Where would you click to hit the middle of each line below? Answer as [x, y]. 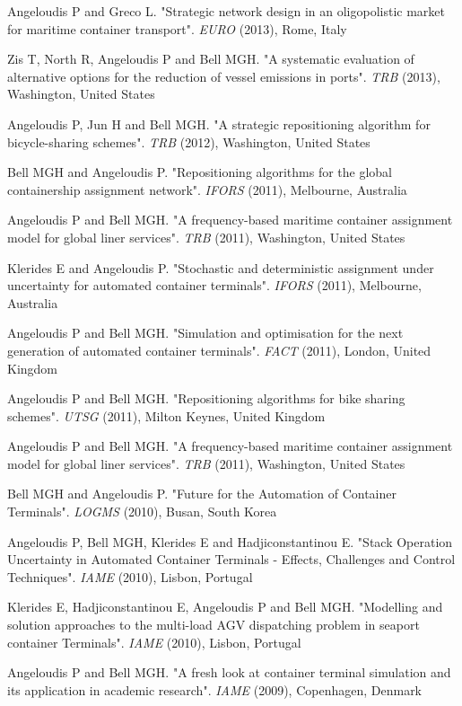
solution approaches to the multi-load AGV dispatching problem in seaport [214, 625]
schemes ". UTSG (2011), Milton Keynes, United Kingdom [166, 415]
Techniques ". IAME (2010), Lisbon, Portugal [130, 576]
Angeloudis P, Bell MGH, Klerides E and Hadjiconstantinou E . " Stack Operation [230, 541]
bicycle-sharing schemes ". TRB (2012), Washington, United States [189, 141]
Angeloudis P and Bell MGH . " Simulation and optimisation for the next [205, 333]
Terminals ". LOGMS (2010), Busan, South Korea [142, 512]
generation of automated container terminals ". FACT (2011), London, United [219, 350]
